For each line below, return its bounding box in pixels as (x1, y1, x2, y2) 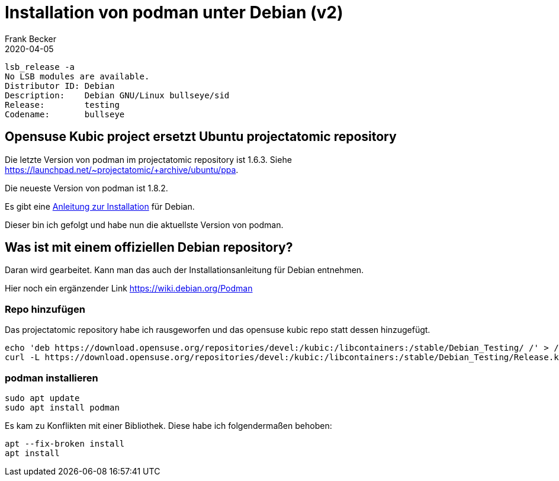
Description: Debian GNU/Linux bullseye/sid (5, 90, 230, 100)
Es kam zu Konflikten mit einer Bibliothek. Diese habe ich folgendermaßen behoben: (5, 420, 332, 431)
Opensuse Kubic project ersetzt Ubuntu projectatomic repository (5, 129, 397, 145)
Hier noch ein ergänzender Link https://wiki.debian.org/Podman (5, 283, 253, 294)
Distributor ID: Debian (5, 81, 115, 91)
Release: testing (5, 100, 120, 110)
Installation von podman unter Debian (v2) (5, 2, 343, 23)
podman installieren (5, 371, 98, 384)
